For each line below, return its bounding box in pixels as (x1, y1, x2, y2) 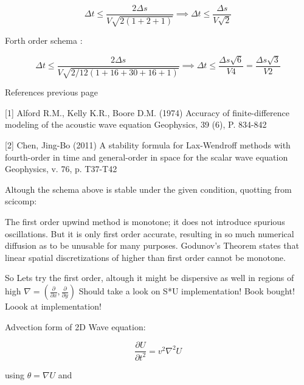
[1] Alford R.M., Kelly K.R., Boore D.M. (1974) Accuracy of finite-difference (5, 106, 290, 119)
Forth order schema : (5, 34, 83, 47)
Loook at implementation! (5, 300, 102, 312)
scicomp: (5, 195, 37, 207)
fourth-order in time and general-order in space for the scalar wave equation (5, 150, 288, 163)
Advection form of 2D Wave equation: (5, 320, 146, 333)
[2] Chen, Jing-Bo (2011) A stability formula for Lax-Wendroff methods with (5, 139, 291, 151)
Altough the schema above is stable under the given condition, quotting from (5, 182, 292, 195)
